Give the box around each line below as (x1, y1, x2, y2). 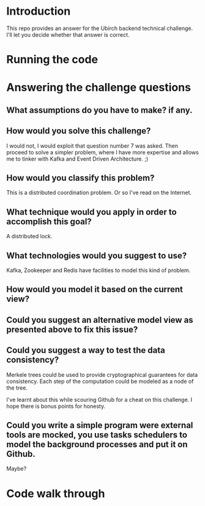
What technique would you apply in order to (6, 206, 177, 217)
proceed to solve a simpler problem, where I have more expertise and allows (6, 148, 199, 156)
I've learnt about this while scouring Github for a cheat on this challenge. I (6, 396, 193, 403)
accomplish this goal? (6, 216, 92, 227)
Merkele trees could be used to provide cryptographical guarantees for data (6, 371, 198, 378)
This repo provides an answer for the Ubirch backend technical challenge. (6, 25, 193, 32)
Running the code (6, 53, 99, 67)
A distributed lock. (6, 233, 53, 240)
